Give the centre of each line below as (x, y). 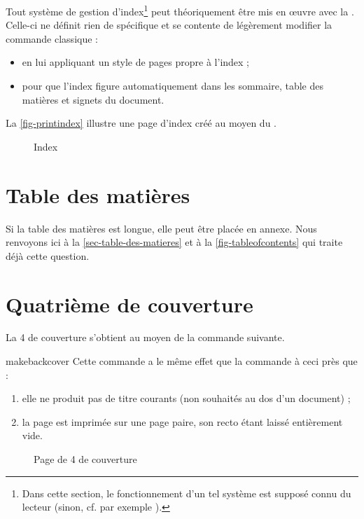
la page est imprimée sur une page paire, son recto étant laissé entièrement (182, 421)
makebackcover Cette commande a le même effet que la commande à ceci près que (182, 361)
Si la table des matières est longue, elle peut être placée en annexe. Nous (161, 228)
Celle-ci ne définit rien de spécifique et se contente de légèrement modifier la (169, 25)
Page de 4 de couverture (85, 459)
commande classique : (52, 38)
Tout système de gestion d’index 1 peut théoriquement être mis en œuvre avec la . (180, 10)
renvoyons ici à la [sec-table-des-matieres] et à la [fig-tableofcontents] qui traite (174, 242)
